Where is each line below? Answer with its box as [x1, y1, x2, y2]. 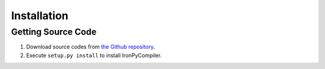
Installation [11, 9, 69, 22]
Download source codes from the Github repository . [26, 43, 155, 50]
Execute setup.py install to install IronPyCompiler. [26, 52, 162, 59]
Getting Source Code [11, 26, 97, 37]
